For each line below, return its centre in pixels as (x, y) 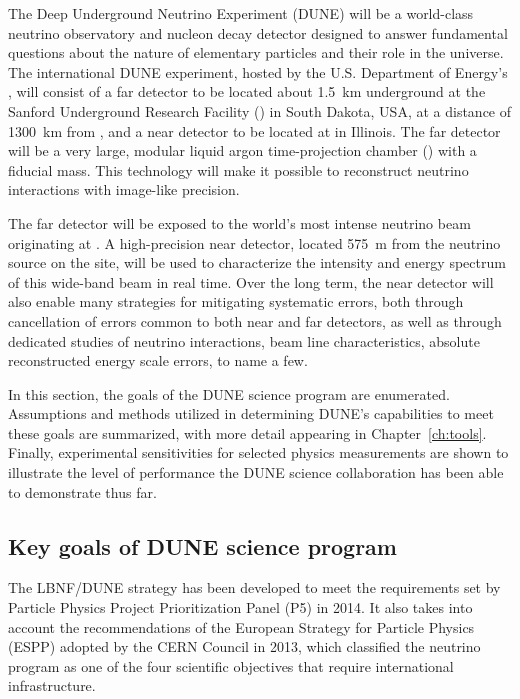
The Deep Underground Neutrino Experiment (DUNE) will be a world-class (241, 13)
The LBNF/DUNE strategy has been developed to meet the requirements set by (254, 587)
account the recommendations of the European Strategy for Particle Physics (241, 626)
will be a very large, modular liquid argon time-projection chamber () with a (242, 150)
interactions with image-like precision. (124, 189)
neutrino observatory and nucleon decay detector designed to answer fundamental (258, 32)
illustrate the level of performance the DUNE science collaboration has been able (256, 472)
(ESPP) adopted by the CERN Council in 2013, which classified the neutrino (244, 646)
